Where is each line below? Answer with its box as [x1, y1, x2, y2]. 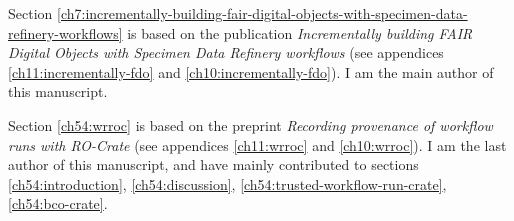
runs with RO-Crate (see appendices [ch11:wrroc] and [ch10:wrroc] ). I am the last [8, 134, 507, 155]
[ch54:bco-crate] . [8, 193, 108, 214]
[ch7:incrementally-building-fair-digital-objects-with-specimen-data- [57, 3, 468, 23]
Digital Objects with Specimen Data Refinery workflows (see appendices [8, 42, 444, 63]
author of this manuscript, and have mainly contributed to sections [8, 154, 419, 175]
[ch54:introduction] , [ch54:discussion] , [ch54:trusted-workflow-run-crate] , [8, 173, 447, 194]
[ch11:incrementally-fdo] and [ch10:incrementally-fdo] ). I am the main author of [8, 61, 494, 82]
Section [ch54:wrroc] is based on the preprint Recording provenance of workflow [8, 114, 493, 135]
